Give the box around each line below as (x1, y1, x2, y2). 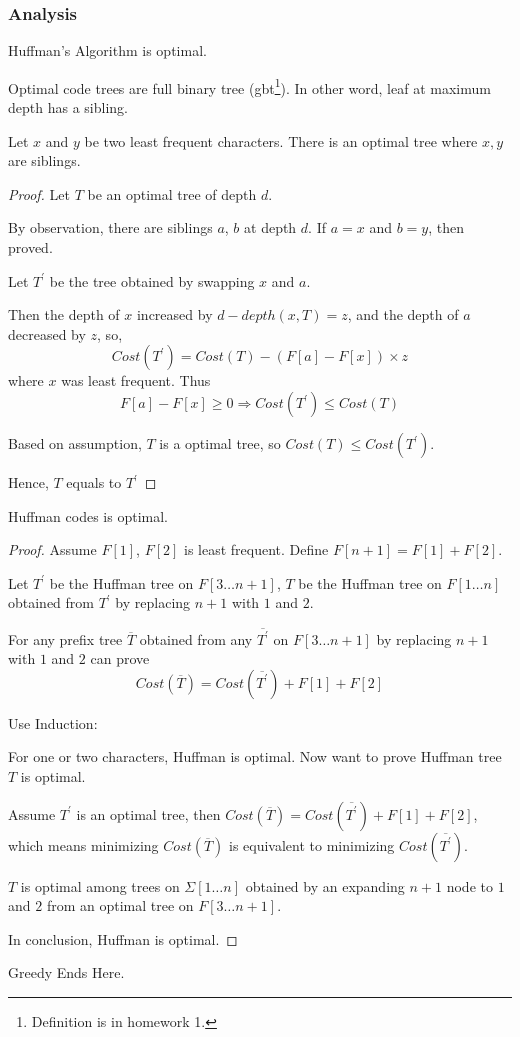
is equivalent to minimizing (229, 834, 395, 855)
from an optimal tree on (46, 895, 194, 916)
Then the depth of (8, 304, 120, 325)
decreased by (8, 323, 86, 344)
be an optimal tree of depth (87, 183, 257, 204)
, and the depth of (347, 304, 459, 325)
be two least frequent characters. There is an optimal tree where (84, 130, 478, 151)
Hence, (8, 472, 49, 492)
